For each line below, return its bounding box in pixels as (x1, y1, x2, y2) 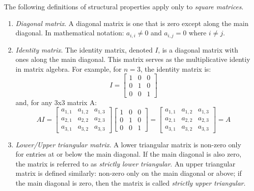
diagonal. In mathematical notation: (15, 27, 124, 38)
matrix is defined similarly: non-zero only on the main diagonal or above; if (15, 168, 242, 178)
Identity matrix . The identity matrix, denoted (15, 44, 153, 55)
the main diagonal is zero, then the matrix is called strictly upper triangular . (15, 177, 246, 188)
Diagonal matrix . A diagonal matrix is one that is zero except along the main (15, 18, 249, 28)
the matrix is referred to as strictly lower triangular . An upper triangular (15, 158, 235, 168)
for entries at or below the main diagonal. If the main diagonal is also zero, (15, 149, 242, 159)
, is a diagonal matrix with (158, 44, 238, 55)
